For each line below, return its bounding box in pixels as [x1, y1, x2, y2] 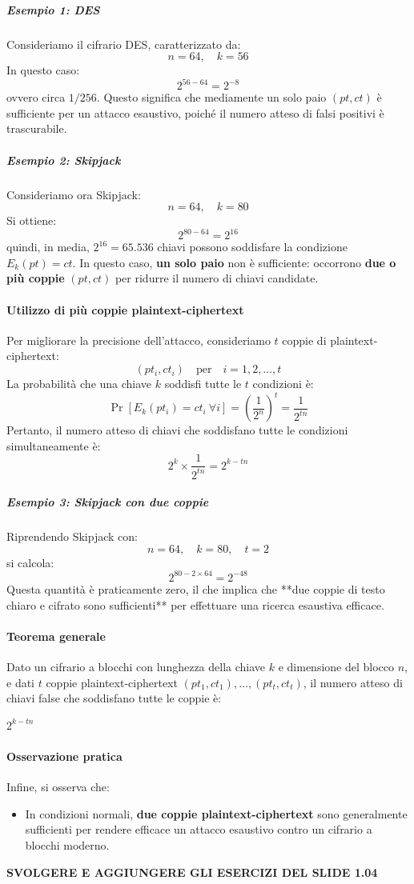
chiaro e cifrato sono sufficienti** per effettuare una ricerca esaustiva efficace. [6, 596, 384, 613]
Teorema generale [6, 627, 106, 644]
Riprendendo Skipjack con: [6, 528, 138, 545]
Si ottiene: [6, 212, 57, 229]
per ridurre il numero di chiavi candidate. [115, 270, 319, 286]
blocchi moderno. [25, 836, 110, 853]
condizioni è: [252, 375, 314, 392]
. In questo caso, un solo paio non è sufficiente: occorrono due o [72, 254, 396, 270]
